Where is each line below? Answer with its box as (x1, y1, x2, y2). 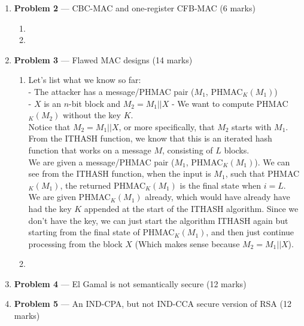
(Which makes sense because (135, 237, 240, 250)
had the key (28, 202, 72, 214)
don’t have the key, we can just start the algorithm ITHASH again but (28, 214, 288, 226)
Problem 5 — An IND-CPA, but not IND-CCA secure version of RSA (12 (14, 297, 291, 310)
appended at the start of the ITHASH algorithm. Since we (84, 202, 299, 214)
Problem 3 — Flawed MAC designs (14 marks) (14, 53, 193, 66)
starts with (232, 120, 272, 133)
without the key (63, 109, 121, 121)
